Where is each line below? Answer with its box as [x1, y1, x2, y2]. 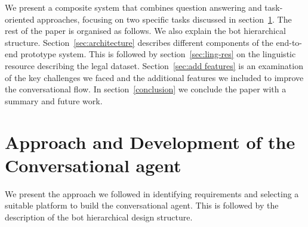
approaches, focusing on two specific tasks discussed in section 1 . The [37, 13, 292, 25]
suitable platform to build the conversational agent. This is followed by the [5, 199, 279, 212]
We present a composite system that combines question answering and [5, 1, 262, 13]
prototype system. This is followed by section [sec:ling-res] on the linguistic [20, 48, 296, 60]
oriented [5, 13, 35, 25]
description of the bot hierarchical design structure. [5, 210, 193, 223]
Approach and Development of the [5, 129, 295, 154]
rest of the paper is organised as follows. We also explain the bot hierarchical [5, 24, 286, 37]
